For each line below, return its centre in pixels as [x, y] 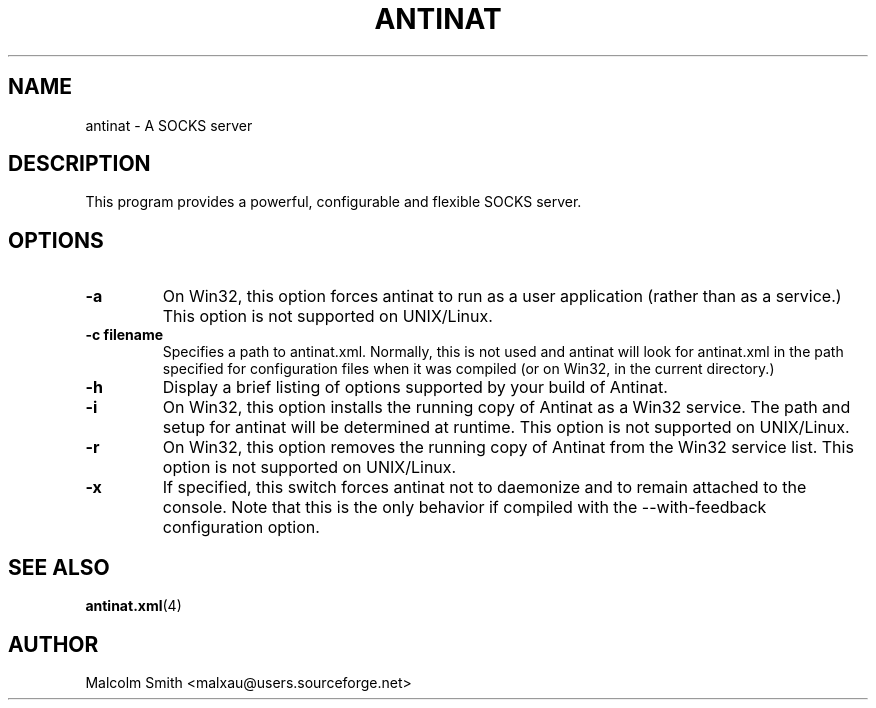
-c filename [124, 335]
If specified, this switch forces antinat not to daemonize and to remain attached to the [484, 487]
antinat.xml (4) [133, 606]
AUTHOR [53, 644]
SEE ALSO [59, 567]
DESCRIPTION [79, 164]
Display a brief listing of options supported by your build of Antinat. [415, 387]
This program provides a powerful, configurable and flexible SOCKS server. [333, 202]
